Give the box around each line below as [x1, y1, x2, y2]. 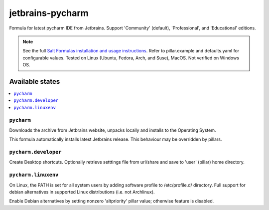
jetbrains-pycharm [9, 7, 89, 18]
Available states [9, 77, 60, 86]
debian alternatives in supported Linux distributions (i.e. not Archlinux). [9, 189, 155, 195]
